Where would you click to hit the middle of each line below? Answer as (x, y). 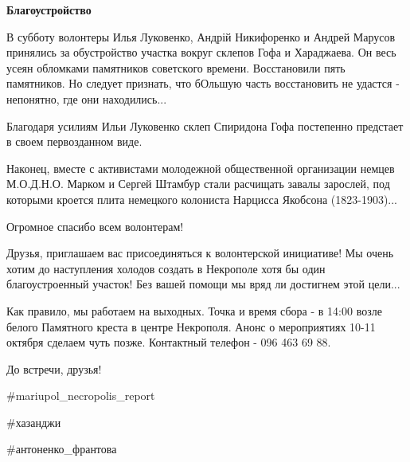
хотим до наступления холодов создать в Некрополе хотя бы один (166, 268)
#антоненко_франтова (62, 449)
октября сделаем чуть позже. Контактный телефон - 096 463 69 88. (169, 342)
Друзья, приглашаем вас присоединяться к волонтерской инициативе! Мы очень (200, 253)
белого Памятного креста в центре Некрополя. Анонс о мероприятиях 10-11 (191, 326)
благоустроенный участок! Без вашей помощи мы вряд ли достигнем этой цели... (203, 284)
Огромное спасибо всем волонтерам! (95, 226)
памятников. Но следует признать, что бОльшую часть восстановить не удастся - (203, 83)
